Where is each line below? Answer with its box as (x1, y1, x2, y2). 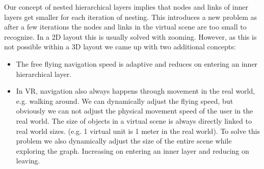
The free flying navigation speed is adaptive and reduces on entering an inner (16, 58, 258, 69)
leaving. (16, 155, 40, 166)
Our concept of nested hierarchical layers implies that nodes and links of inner (4, 2, 248, 12)
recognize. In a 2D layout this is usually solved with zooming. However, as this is (4, 31, 257, 42)
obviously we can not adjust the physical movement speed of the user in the (16, 105, 253, 116)
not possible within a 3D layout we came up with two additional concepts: (4, 41, 236, 52)
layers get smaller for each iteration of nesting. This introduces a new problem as (4, 11, 257, 22)
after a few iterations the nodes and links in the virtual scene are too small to (4, 21, 247, 32)
